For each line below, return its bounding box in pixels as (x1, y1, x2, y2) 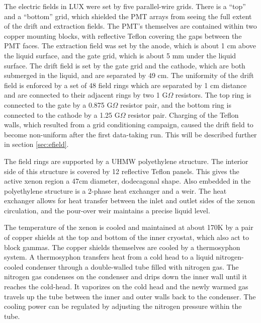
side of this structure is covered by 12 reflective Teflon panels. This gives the (4, 166, 239, 176)
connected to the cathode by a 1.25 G (4, 109, 120, 120)
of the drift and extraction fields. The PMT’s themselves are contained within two (4, 21, 257, 31)
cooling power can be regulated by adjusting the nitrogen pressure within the (4, 301, 242, 311)
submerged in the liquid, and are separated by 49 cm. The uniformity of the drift (4, 70, 254, 80)
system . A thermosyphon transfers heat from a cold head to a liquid (4, 252, 214, 262)
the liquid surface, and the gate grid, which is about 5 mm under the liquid (4, 50, 236, 60)
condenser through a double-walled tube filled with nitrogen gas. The (26, 261, 239, 272)
